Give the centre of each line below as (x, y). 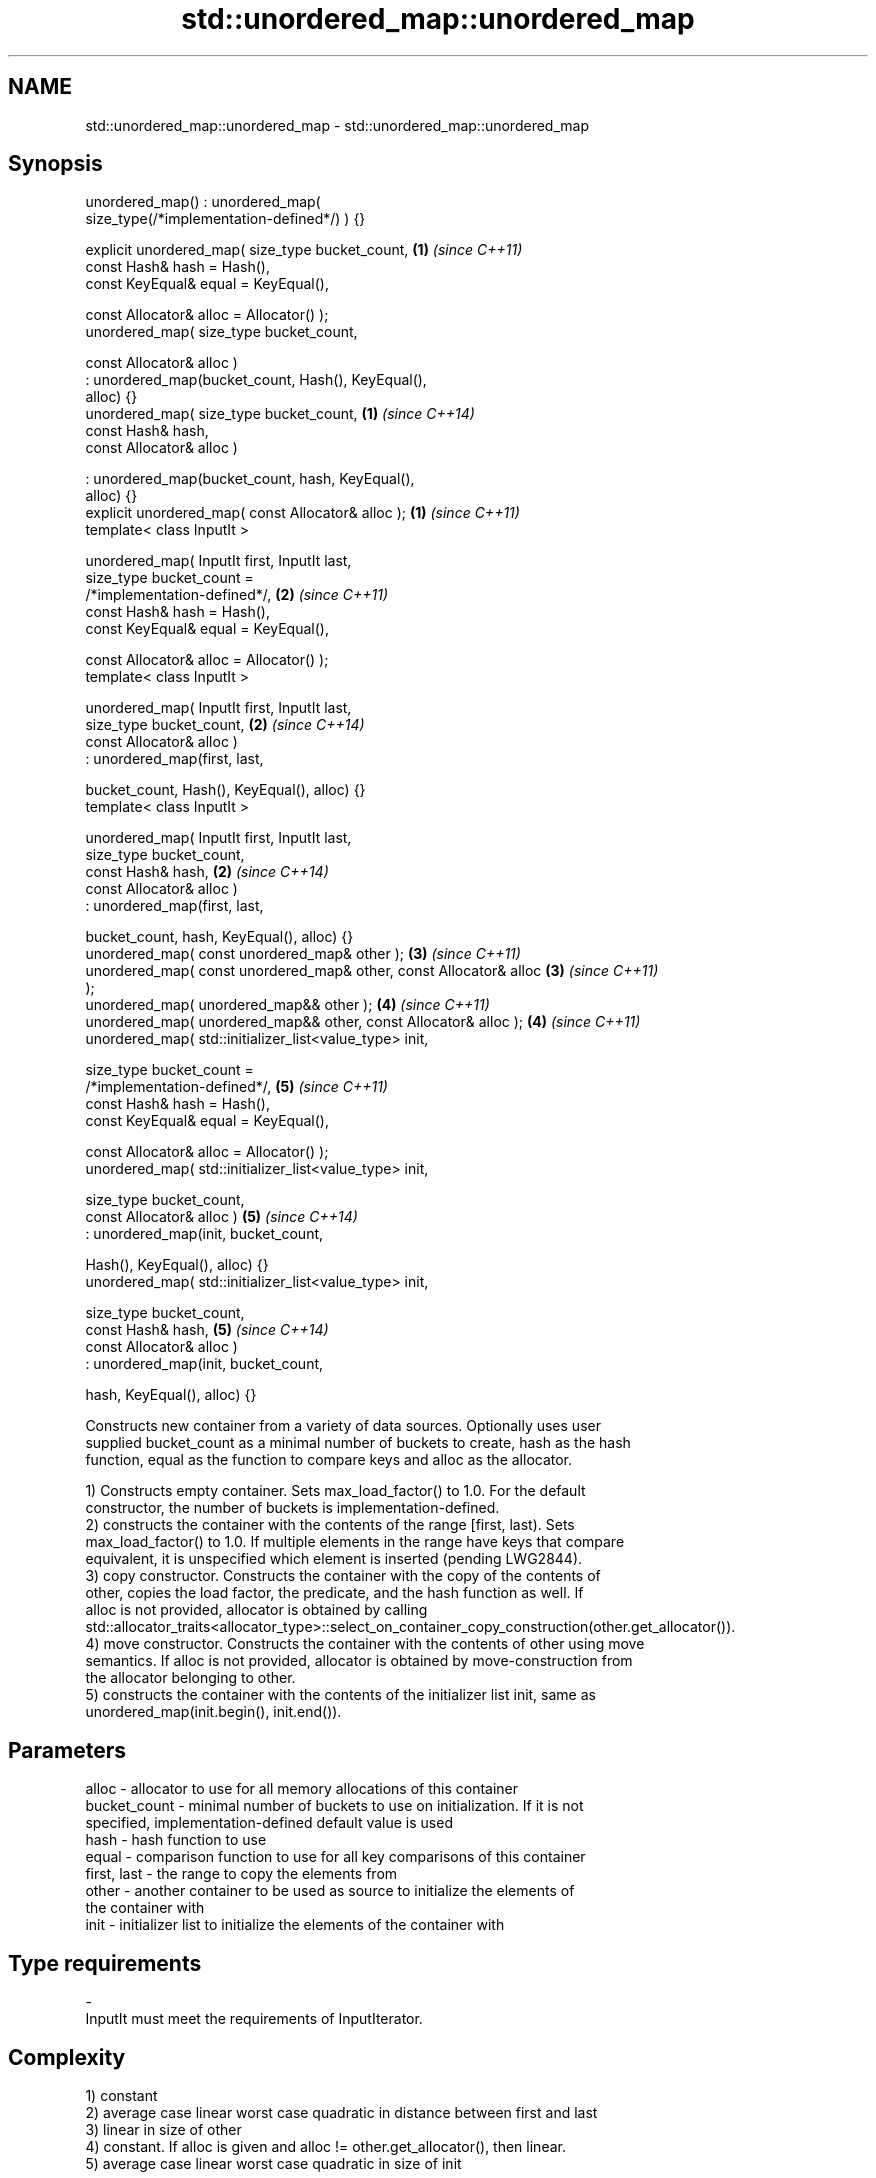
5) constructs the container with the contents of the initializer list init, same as (340, 1695)
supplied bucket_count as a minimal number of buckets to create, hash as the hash (358, 1443)
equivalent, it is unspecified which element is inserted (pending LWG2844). (334, 1559)
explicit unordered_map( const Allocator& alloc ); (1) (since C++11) (302, 513)
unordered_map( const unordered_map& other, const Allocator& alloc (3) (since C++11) (372, 971)
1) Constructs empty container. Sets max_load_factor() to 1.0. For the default (335, 1491)
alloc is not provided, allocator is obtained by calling (256, 1610)
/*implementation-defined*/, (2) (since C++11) (237, 595)
